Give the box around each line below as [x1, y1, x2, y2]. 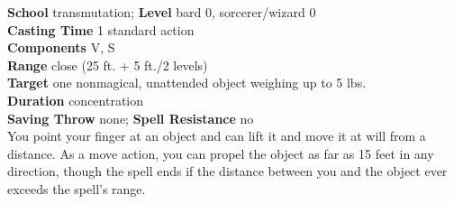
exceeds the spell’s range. [7, 179, 146, 198]
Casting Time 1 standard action [7, 20, 195, 39]
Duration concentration [7, 90, 144, 109]
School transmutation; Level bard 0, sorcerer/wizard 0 [7, 3, 316, 21]
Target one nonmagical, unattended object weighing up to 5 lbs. [7, 73, 367, 92]
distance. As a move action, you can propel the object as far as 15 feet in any [7, 144, 434, 162]
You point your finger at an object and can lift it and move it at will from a [7, 126, 426, 145]
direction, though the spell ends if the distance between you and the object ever [7, 162, 448, 181]
